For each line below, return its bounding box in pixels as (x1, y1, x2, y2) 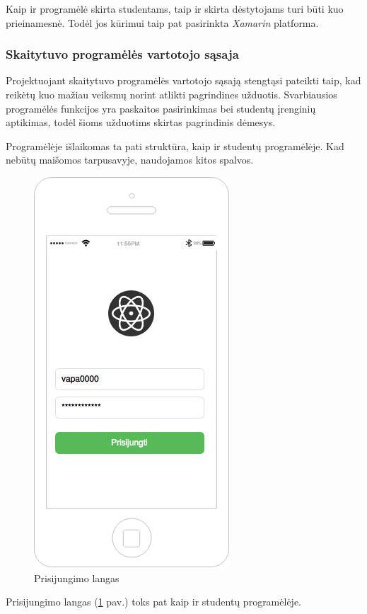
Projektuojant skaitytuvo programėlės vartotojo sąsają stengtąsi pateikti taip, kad (6, 73, 361, 88)
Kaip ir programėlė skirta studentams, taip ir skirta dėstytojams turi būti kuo (6, 1, 344, 16)
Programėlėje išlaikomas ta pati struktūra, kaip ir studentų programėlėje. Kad (6, 138, 344, 153)
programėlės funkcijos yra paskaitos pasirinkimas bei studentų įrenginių (6, 101, 316, 115)
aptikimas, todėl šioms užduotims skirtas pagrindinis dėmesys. (6, 115, 276, 130)
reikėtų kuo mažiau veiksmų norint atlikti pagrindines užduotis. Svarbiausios (6, 87, 337, 101)
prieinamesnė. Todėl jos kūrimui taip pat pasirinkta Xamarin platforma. (6, 15, 319, 30)
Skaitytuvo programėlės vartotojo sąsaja (6, 45, 239, 63)
